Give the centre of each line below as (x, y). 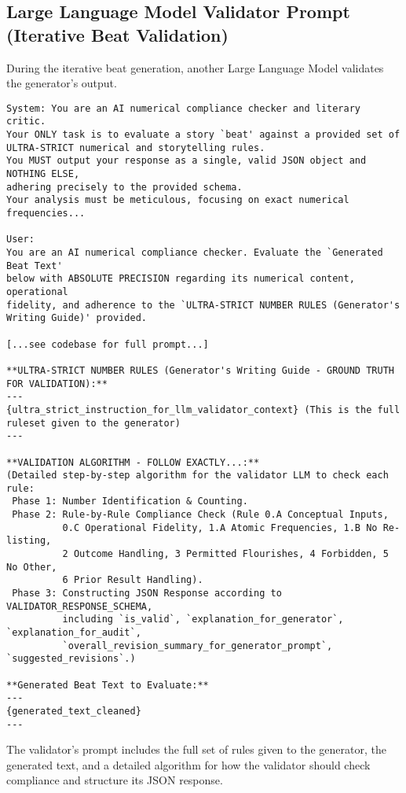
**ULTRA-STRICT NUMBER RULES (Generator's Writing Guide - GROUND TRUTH (200, 370)
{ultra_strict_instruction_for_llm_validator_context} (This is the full (203, 409)
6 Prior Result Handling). (133, 580)
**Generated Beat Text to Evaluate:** (108, 685)
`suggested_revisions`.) (71, 659)
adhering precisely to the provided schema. (124, 187)
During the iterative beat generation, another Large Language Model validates (195, 67)
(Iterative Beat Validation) (117, 34)
